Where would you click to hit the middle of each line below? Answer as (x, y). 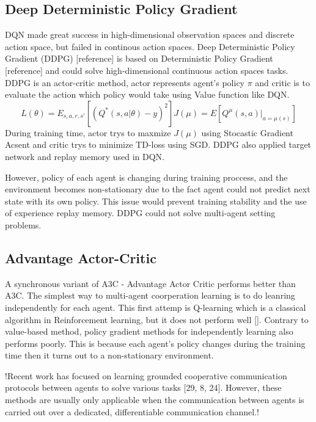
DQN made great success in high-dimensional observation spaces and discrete (150, 35)
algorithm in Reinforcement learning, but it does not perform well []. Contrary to (157, 319)
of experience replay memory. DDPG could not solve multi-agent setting (140, 213)
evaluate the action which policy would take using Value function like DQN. (147, 94)
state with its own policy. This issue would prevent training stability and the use (156, 201)
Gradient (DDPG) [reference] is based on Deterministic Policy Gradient (139, 58)
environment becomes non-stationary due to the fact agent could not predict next (158, 189)
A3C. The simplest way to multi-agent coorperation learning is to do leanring (150, 295)
